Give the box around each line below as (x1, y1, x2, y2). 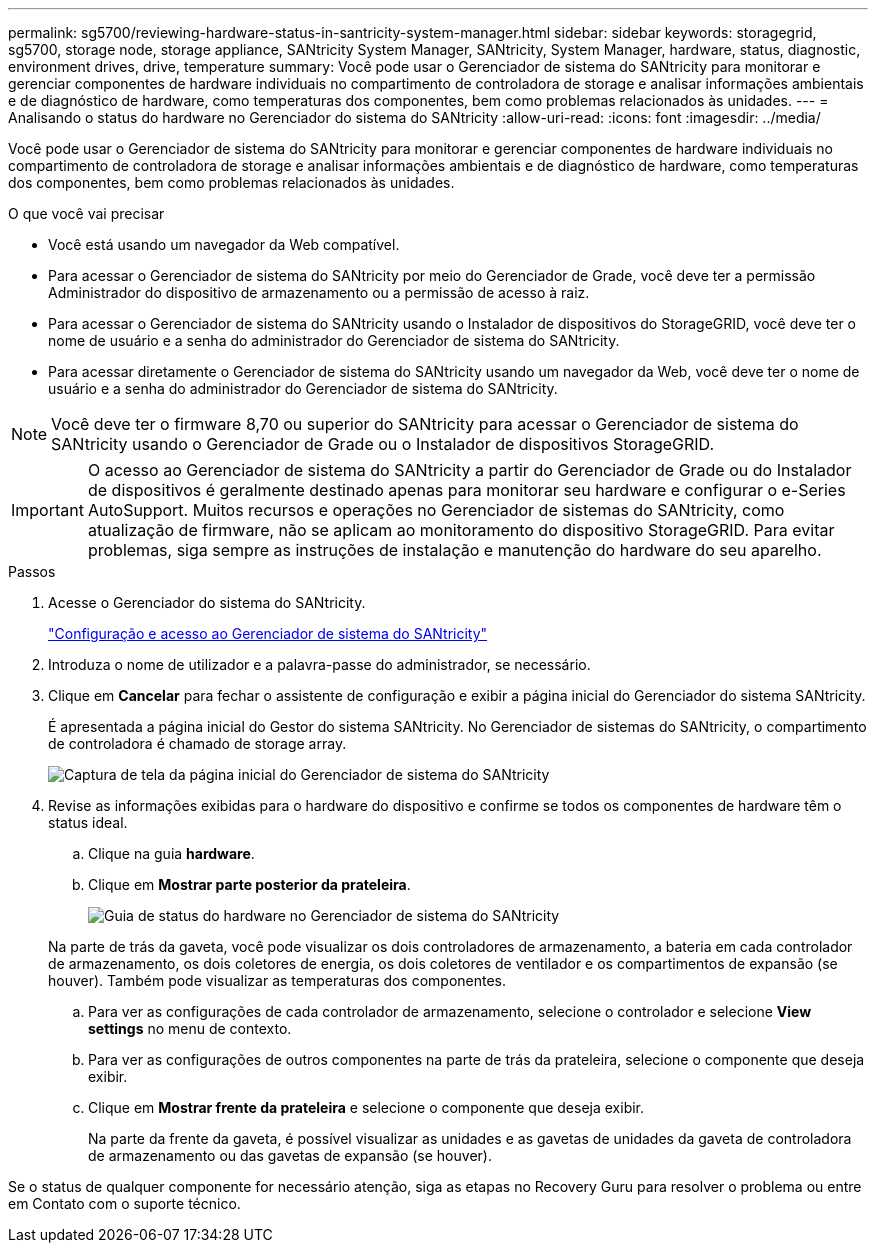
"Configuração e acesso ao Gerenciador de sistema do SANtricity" (48, 625, 488, 642)
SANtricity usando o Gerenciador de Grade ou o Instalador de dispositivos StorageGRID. (51, 434, 715, 454)
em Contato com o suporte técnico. (8, 1195, 241, 1212)
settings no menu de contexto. (88, 1020, 292, 1037)
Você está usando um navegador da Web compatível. (48, 236, 400, 253)
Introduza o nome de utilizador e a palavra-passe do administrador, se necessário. (48, 656, 591, 673)
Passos (8, 563, 56, 580)
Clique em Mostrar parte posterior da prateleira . (88, 876, 411, 893)
